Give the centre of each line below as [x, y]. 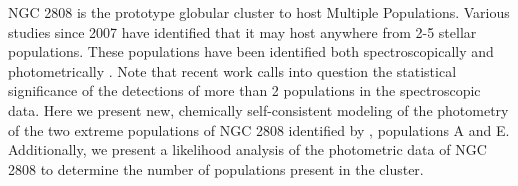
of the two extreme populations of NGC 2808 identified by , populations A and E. [259, 129]
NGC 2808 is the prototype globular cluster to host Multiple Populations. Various [259, 12]
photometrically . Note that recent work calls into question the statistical [232, 70]
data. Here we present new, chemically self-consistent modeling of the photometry [258, 109]
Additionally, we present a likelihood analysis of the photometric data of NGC [247, 149]
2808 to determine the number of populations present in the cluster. [216, 168]
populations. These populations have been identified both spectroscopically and [251, 51]
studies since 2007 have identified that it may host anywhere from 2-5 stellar [242, 31]
